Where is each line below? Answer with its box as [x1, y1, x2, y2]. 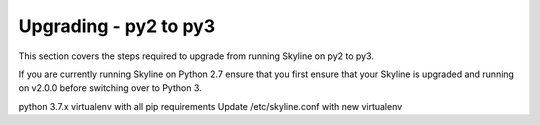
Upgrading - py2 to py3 [18, 15, 215, 37]
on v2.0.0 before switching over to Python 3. [18, 82, 202, 94]
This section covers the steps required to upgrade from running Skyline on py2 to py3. [18, 50, 375, 62]
